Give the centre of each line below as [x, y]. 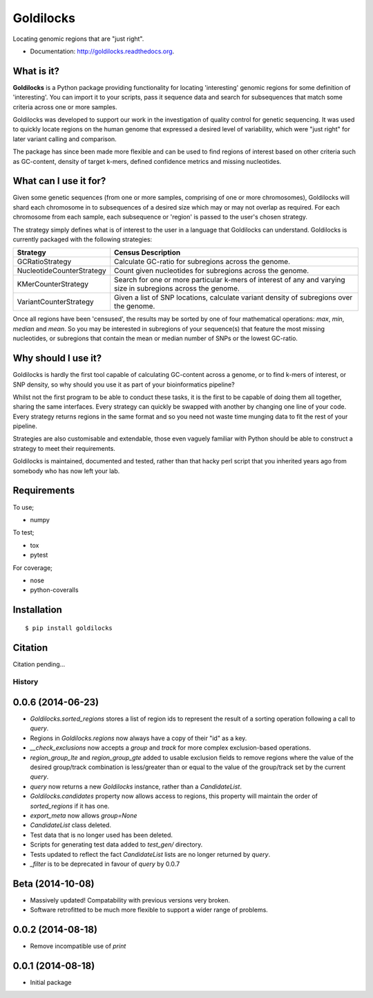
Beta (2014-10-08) [54, 884]
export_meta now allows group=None [84, 815]
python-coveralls [54, 590]
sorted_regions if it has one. [70, 806]
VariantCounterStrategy [56, 302]
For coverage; [33, 568]
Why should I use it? [57, 359]
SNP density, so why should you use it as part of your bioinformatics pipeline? [124, 385]
